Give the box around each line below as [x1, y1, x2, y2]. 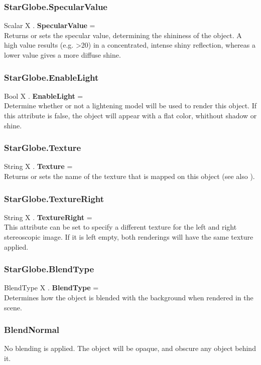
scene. [4, 302, 22, 312]
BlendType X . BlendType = [4, 282, 99, 293]
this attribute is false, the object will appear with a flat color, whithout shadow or [4, 110, 257, 120]
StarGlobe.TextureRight [4, 192, 104, 205]
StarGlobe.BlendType [4, 263, 94, 275]
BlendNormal [4, 323, 60, 336]
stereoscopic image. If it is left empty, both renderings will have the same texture [4, 232, 253, 242]
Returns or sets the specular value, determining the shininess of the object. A [4, 30, 242, 40]
